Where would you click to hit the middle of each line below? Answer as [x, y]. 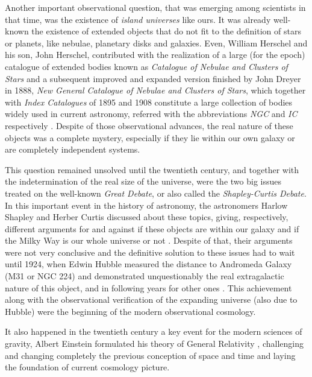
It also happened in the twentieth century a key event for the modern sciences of [154, 331]
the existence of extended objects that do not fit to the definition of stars [166, 31]
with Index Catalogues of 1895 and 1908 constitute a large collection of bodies [149, 102]
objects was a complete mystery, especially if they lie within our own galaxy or [150, 137]
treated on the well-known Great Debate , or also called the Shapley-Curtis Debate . [156, 193]
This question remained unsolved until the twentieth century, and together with [152, 169]
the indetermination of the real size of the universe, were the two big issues [143, 181]
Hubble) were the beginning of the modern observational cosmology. [130, 311]
